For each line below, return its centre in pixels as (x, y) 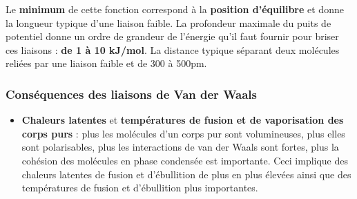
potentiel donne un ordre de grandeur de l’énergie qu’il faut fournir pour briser (172, 36)
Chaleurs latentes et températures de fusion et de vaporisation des (183, 120)
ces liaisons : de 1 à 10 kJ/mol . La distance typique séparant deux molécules (173, 49)
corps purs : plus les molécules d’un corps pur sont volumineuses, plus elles (183, 133)
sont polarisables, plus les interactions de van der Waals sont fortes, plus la (180, 147)
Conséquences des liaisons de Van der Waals (131, 94)
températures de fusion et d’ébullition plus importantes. (140, 188)
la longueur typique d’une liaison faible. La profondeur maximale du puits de (168, 22)
